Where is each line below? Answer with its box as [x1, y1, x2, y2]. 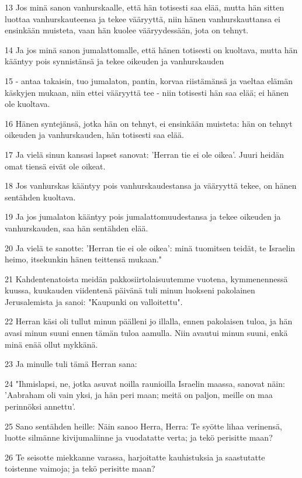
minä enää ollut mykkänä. [5, 338, 98, 350]
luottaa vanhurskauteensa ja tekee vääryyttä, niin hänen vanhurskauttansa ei [5, 12, 280, 25]
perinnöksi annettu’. [5, 400, 76, 413]
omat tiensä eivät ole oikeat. [5, 160, 106, 172]
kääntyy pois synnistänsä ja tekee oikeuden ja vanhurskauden [5, 55, 224, 67]
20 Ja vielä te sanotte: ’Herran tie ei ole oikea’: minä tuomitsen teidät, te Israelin [5, 241, 296, 254]
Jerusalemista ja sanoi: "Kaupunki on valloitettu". [5, 295, 183, 307]
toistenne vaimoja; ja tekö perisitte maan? [5, 462, 155, 474]
